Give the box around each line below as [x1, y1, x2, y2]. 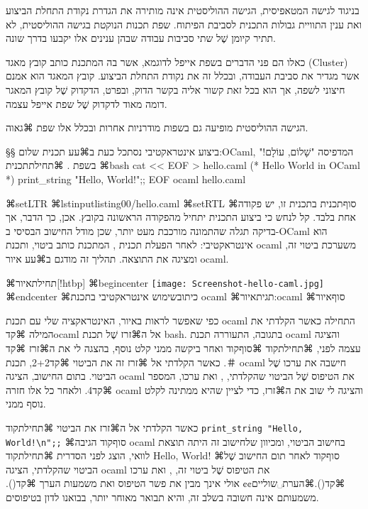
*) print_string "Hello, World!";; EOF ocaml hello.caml [6, 171, 246, 186]
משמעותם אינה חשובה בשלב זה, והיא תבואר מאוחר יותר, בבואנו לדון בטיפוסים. [6, 490, 319, 504]
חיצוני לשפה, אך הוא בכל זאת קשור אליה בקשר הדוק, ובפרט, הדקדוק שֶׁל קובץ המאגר [6, 82, 345, 97]
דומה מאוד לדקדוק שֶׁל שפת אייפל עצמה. [6, 96, 167, 111]
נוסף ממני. [6, 396, 46, 411]
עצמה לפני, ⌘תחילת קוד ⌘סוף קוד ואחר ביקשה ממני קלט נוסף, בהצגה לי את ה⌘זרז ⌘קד [6, 340, 361, 355]
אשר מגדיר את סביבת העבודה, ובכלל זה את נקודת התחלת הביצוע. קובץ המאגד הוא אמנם [6, 68, 359, 83]
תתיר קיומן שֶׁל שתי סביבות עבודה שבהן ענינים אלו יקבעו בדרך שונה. [6, 31, 276, 45]
